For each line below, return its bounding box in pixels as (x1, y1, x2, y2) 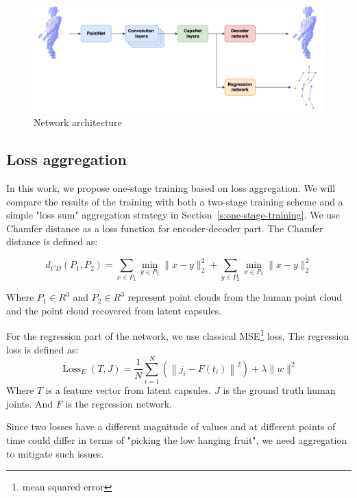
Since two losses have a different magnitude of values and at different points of (6, 419, 336, 434)
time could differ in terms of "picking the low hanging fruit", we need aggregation (6, 433, 347, 447)
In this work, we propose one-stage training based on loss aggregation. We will (6, 180, 336, 195)
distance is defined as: (6, 234, 98, 249)
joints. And (6, 396, 53, 410)
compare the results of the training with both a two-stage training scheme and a (6, 194, 343, 208)
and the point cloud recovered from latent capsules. (6, 303, 222, 317)
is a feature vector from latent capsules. (45, 383, 212, 397)
